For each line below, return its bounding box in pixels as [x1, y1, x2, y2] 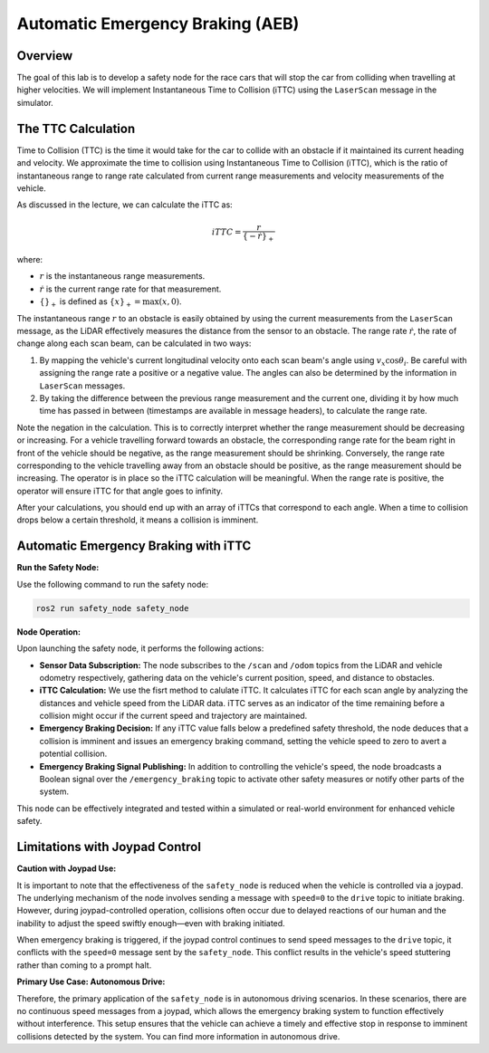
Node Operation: [16, 626, 81, 637]
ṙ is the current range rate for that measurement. [39, 283, 222, 294]
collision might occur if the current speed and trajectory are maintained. [39, 711, 308, 722]
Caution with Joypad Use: [16, 863, 117, 874]
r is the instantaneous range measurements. [39, 271, 206, 282]
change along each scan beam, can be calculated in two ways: [16, 338, 252, 349]
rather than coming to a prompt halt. [16, 960, 152, 971]
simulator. [16, 97, 53, 108]
